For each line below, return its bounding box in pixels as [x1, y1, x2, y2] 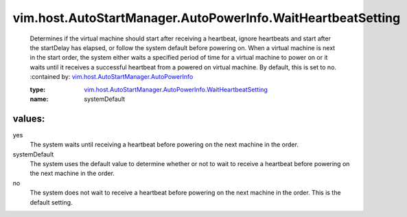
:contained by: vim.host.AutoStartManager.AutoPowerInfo [30, 73, 194, 81]
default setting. [30, 198, 73, 206]
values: [12, 113, 45, 124]
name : [30, 95, 49, 103]
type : [30, 85, 46, 93]
